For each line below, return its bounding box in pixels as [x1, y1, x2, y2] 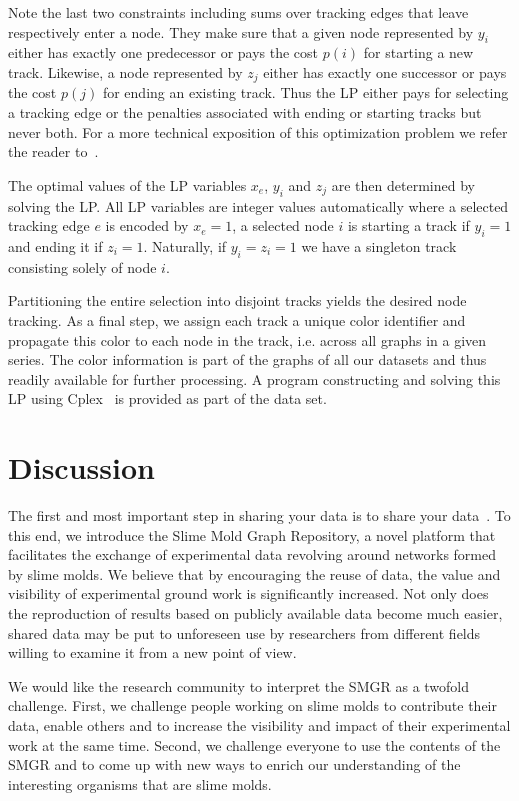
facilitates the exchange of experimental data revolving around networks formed [8, 544, 497, 565]
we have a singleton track [301, 236, 457, 256]
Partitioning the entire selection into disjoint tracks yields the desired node [8, 290, 467, 311]
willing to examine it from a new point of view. [8, 642, 297, 663]
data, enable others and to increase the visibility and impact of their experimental [8, 715, 511, 736]
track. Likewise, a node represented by [8, 61, 243, 82]
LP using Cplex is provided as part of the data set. [8, 388, 327, 409]
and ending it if [8, 236, 103, 256]
